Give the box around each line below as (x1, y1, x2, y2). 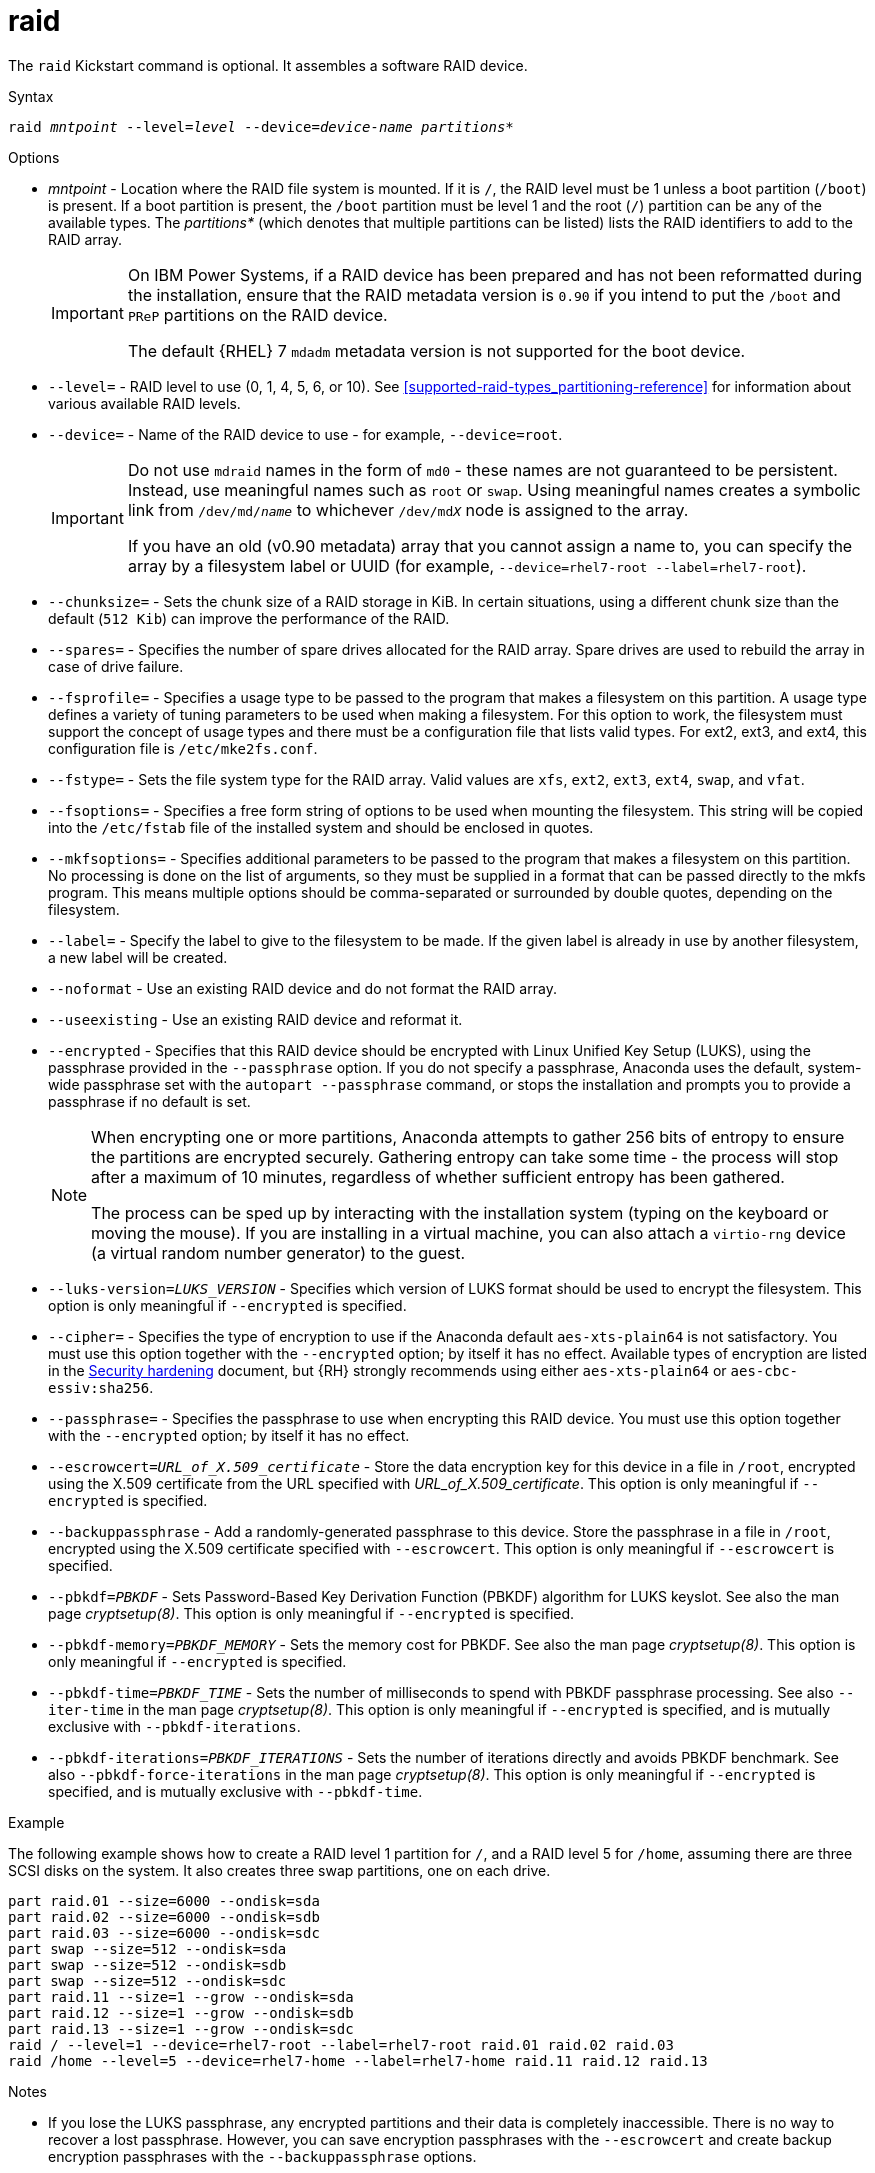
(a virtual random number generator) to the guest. (91, 1242, 466, 1263)
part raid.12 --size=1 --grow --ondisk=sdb (8, 2004, 354, 2021)
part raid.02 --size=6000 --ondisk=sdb (8, 1908, 320, 1925)
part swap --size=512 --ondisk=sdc (8, 1972, 287, 1989)
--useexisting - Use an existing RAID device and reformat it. (48, 1010, 463, 1028)
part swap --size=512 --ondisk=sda (8, 1940, 287, 1957)
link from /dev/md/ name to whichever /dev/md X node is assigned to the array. (127, 499, 689, 520)
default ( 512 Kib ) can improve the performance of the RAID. (48, 609, 450, 627)
